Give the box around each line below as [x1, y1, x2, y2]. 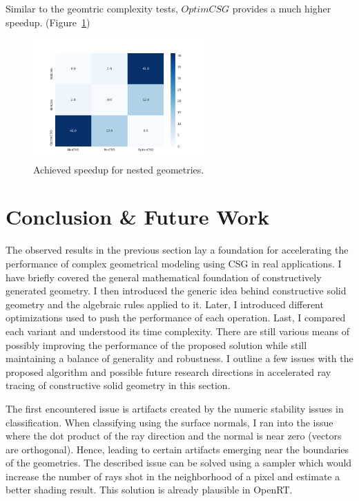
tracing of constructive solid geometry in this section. [6, 378, 231, 393]
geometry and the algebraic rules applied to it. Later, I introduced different [6, 296, 324, 311]
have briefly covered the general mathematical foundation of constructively [6, 270, 322, 284]
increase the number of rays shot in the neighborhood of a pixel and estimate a [6, 469, 340, 483]
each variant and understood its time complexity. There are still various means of [6, 323, 349, 338]
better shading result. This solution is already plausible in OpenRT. [6, 482, 293, 497]
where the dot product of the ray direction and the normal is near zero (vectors [6, 428, 342, 443]
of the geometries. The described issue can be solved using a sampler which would [6, 455, 352, 470]
